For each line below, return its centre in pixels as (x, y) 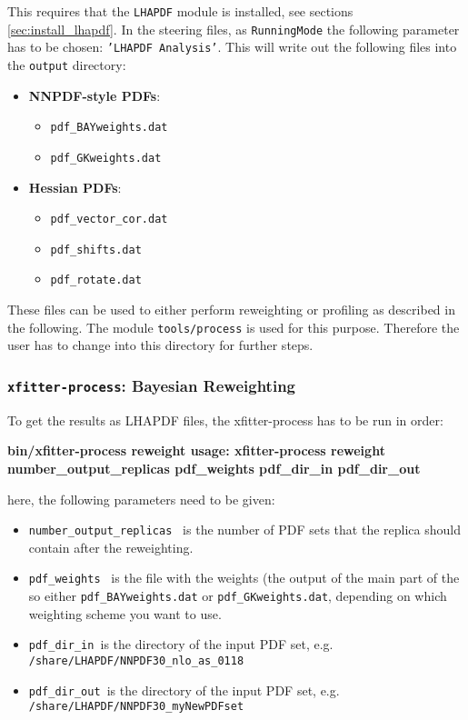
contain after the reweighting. (111, 547)
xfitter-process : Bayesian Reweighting (151, 385)
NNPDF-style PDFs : (95, 95)
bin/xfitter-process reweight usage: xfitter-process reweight (196, 450)
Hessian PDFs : (75, 187)
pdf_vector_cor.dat (109, 220)
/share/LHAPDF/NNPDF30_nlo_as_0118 (136, 660)
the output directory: (67, 64)
